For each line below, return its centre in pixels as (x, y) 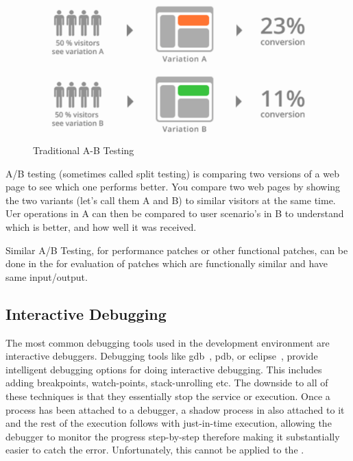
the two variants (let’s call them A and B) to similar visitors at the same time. (171, 200)
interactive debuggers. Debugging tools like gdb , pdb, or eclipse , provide (162, 356)
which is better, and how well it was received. (101, 226)
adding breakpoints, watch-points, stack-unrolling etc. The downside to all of (167, 383)
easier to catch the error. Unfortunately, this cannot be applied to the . (155, 450)
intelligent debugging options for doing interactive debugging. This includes (164, 369)
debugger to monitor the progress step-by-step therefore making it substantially (173, 436)
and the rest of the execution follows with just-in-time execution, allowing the (169, 423)
